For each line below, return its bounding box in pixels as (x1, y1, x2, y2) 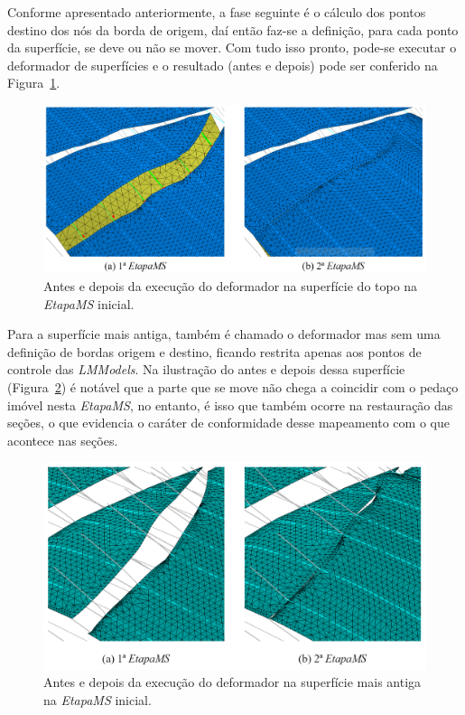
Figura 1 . (7, 73, 60, 92)
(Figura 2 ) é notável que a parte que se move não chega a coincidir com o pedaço (7, 378, 459, 397)
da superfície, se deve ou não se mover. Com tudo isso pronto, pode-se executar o (7, 38, 457, 57)
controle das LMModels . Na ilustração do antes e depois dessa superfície (7, 360, 405, 379)
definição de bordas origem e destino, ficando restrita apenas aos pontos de (7, 342, 422, 361)
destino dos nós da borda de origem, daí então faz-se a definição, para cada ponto (7, 20, 459, 39)
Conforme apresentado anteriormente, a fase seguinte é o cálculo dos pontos (7, 3, 426, 21)
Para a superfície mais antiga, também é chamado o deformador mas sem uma (7, 325, 441, 343)
